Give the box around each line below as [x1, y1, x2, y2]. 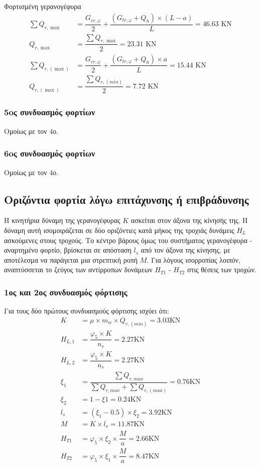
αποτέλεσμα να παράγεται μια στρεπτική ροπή [4, 254, 138, 265]
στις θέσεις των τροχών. [187, 264, 256, 275]
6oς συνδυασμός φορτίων [4, 147, 95, 160]
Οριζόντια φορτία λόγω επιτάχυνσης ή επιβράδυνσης [4, 191, 249, 207]
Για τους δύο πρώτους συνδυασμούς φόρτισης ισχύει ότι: [4, 305, 169, 316]
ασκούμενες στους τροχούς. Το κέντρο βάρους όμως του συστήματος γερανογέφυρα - [4, 235, 252, 245]
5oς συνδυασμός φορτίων [4, 106, 95, 118]
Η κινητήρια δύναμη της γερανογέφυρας [4, 215, 120, 225]
